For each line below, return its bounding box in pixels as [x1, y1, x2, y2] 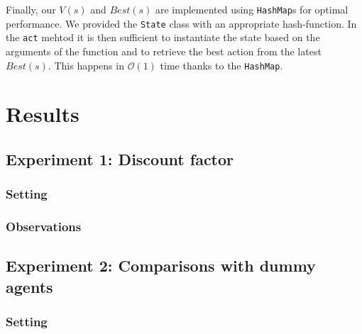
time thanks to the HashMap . [160, 57, 283, 72]
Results [6, 99, 79, 128]
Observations [6, 218, 82, 235]
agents [6, 275, 53, 297]
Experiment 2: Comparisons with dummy [6, 255, 316, 277]
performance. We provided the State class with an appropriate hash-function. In [6, 16, 357, 30]
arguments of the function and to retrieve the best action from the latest [6, 43, 322, 58]
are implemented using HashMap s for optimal [155, 2, 349, 16]
